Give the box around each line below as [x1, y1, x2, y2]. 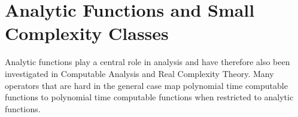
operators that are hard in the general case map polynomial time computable [5, 79, 288, 91]
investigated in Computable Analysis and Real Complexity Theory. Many [5, 67, 274, 79]
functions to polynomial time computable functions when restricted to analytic [5, 91, 294, 103]
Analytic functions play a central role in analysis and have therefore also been [5, 56, 290, 68]
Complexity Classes [5, 21, 169, 45]
